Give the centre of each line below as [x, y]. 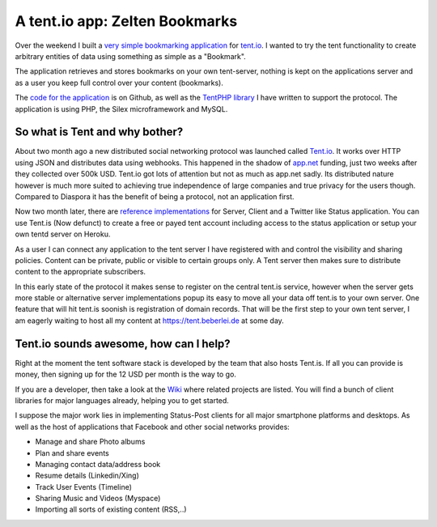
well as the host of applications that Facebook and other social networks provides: [153, 427]
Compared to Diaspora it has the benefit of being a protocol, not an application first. [155, 196]
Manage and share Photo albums [90, 442]
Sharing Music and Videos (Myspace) [98, 499]
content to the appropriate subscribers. [80, 272]
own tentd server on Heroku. [63, 234]
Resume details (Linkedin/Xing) [87, 476]
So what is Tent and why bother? [99, 132]
